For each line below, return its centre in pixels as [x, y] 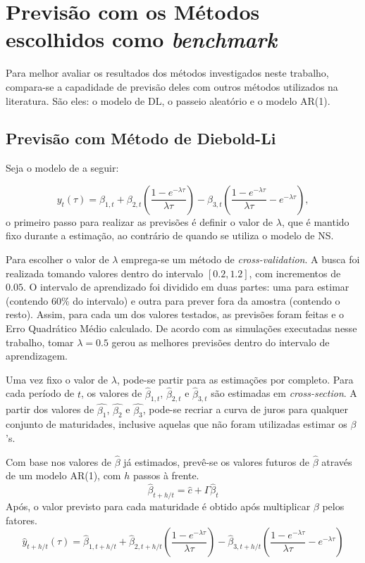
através [337, 461]
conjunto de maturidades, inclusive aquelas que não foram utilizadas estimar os [177, 424]
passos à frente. [166, 475]
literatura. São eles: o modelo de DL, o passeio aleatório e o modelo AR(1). [168, 100]
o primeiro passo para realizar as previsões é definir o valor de [140, 221]
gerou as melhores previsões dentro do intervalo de [221, 342]
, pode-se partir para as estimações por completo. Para [235, 379]
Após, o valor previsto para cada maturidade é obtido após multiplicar [158, 506]
